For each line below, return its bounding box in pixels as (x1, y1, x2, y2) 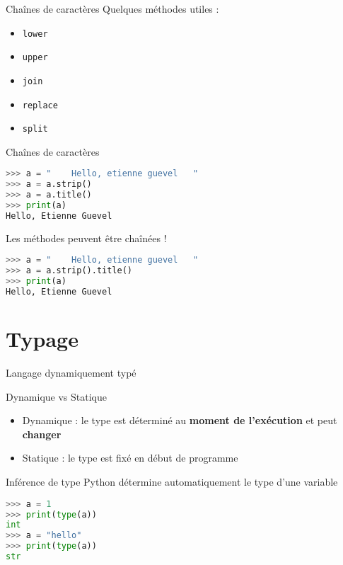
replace (22, 100, 58, 110)
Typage (6, 324, 79, 353)
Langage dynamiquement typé (6, 365, 136, 380)
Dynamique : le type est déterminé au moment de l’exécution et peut (22, 413, 337, 428)
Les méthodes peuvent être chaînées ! (6, 230, 167, 245)
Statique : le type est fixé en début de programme (22, 450, 238, 465)
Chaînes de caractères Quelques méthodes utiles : (6, 1, 219, 16)
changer (22, 426, 62, 441)
